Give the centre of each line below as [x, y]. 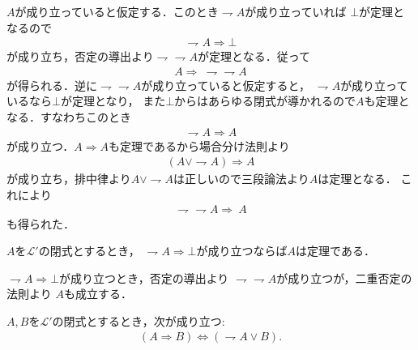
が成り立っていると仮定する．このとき [117, 11]
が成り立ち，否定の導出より [80, 56]
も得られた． [41, 223]
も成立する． [98, 294]
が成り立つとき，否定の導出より [144, 277]
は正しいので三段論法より [241, 179]
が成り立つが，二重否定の [344, 277]
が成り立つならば [242, 251]
